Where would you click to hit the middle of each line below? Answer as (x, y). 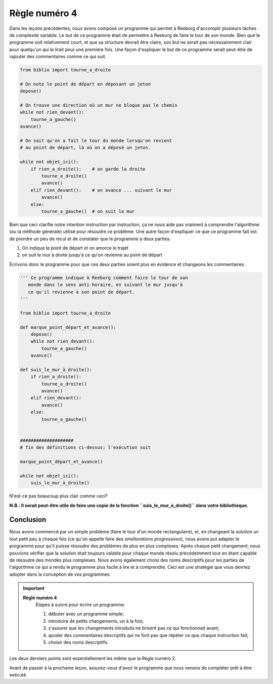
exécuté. (18, 675)
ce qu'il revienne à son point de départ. (81, 292)
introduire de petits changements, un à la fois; (96, 621)
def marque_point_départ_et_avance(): (68, 327)
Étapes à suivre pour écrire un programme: (80, 605)
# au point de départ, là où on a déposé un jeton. (85, 148)
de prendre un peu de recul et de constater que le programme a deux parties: (90, 239)
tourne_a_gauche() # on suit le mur (88, 211)
